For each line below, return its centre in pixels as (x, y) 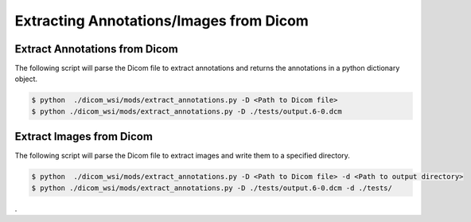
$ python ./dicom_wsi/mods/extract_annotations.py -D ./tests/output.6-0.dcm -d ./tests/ (212, 188)
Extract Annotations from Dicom (96, 49)
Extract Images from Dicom (84, 136)
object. (26, 79)
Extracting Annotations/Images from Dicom (162, 21)
